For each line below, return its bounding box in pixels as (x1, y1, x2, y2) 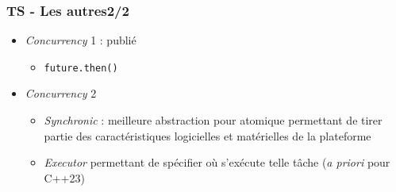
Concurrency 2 (25, 85, 97, 102)
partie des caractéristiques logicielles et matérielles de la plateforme (44, 127, 371, 144)
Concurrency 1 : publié (25, 32, 136, 48)
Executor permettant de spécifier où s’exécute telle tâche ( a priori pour (44, 154, 390, 171)
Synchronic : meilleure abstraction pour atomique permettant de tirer (44, 112, 383, 129)
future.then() (44, 62, 118, 74)
